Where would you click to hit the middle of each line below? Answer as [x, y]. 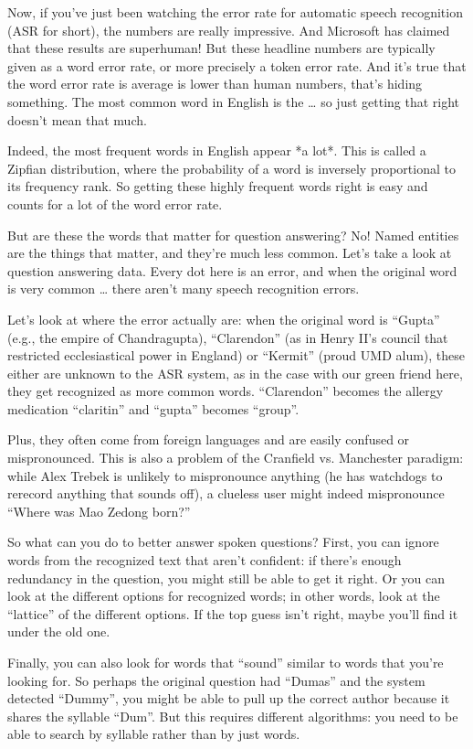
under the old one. [59, 631]
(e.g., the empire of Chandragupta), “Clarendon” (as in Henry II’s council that [228, 337]
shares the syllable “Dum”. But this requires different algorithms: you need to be [233, 716]
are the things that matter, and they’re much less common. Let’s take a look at [230, 253]
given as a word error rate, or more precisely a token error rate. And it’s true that [237, 65]
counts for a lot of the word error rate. [115, 203]
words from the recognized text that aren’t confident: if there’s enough [205, 560]
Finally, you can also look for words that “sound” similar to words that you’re [226, 662]
